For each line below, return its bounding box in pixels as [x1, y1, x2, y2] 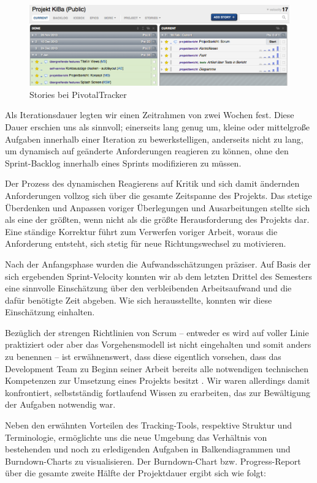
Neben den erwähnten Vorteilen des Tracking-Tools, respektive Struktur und [5, 419, 292, 432]
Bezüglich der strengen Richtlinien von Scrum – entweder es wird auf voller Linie [5, 326, 309, 339]
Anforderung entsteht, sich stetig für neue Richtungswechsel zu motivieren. [5, 237, 286, 250]
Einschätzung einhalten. [5, 305, 95, 318]
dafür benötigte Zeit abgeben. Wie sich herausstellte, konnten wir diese [5, 293, 272, 306]
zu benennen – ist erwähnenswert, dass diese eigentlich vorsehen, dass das [5, 350, 281, 363]
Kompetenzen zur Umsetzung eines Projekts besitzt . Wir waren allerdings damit [5, 374, 310, 387]
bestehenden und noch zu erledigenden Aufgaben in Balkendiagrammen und [5, 443, 291, 455]
